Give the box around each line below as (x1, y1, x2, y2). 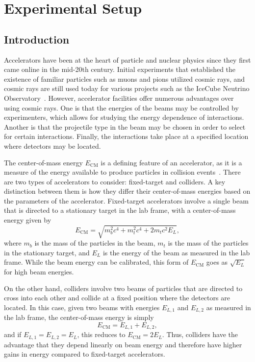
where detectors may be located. (4, 140, 101, 151)
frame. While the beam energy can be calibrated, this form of (4, 257, 189, 267)
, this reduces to (77, 329, 126, 339)
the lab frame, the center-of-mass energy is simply (4, 312, 154, 322)
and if (4, 329, 22, 339)
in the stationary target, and (4, 247, 90, 257)
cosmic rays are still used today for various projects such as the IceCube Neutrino (4, 83, 250, 93)
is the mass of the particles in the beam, (34, 238, 155, 248)
